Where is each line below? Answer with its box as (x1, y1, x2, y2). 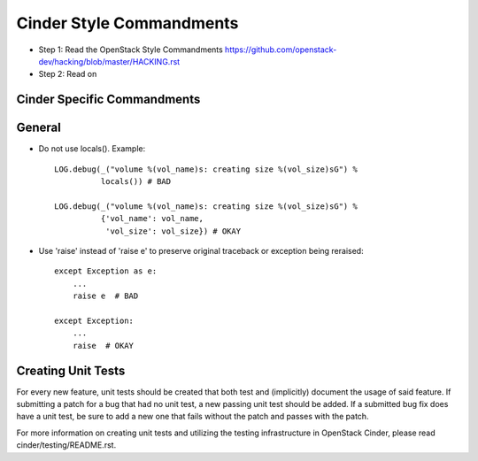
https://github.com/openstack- (224, 44, 337, 55)
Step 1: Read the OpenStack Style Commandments (38, 44, 223, 55)
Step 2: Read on (38, 69, 97, 80)
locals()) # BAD (100, 177, 172, 187)
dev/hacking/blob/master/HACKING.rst (38, 56, 181, 66)
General (16, 120, 62, 135)
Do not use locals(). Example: (38, 143, 146, 154)
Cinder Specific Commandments (16, 92, 201, 107)
